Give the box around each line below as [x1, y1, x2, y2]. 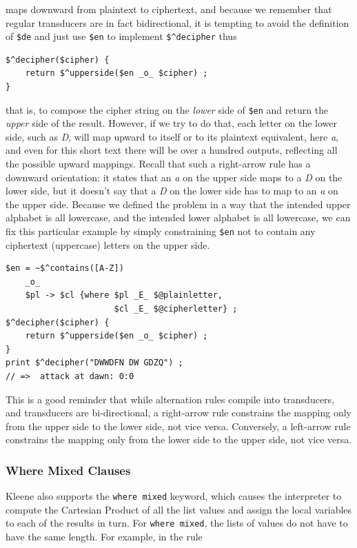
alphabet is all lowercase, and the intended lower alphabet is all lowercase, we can [6, 210, 351, 225]
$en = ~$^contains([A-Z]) [6, 263, 124, 274]
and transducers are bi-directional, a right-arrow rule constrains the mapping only [6, 405, 351, 420]
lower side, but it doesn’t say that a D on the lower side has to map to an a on [6, 183, 338, 198]
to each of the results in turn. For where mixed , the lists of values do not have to [6, 516, 348, 530]
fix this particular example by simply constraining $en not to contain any [6, 224, 316, 239]
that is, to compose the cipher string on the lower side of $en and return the [6, 102, 329, 116]
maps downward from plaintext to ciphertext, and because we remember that [6, 2, 332, 16]
